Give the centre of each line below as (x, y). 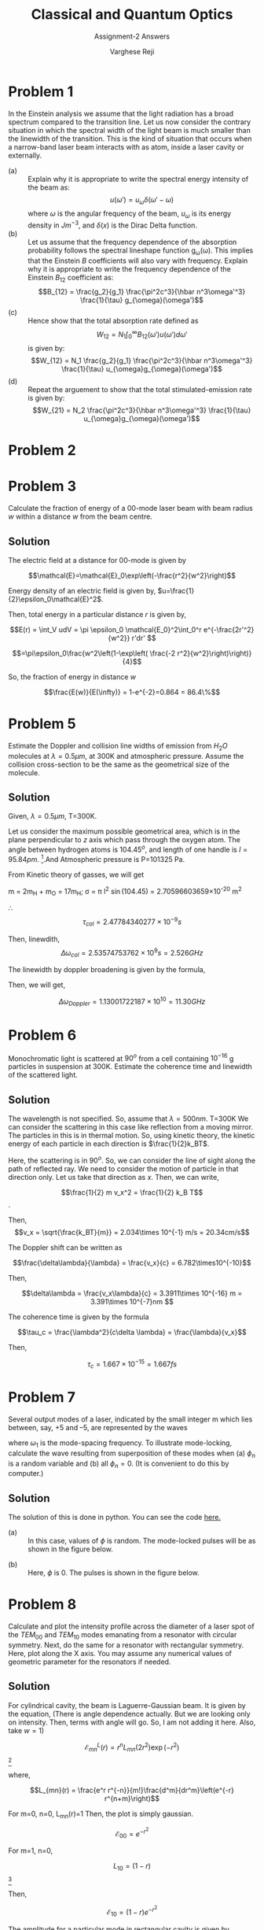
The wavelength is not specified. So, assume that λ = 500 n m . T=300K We (128, 1118)
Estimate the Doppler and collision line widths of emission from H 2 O (118, 747)
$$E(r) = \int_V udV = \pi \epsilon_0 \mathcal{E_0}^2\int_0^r (106, 629)
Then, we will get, (37, 985)
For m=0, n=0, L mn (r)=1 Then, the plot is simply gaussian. (101, 1815)
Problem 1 (41, 91)
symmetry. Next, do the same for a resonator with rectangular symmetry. (126, 1645)
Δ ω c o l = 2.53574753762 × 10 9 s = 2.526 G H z (132, 953)
